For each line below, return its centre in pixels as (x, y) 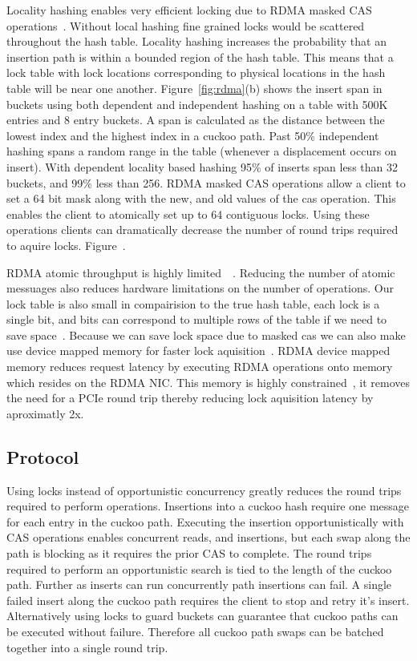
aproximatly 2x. (45, 413)
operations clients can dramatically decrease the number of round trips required (202, 230)
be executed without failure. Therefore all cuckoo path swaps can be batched (195, 631)
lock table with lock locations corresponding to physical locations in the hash (196, 73)
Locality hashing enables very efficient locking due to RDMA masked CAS (189, 10)
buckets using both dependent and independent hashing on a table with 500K (197, 104)
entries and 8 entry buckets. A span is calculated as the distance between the (196, 120)
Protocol (43, 456)
